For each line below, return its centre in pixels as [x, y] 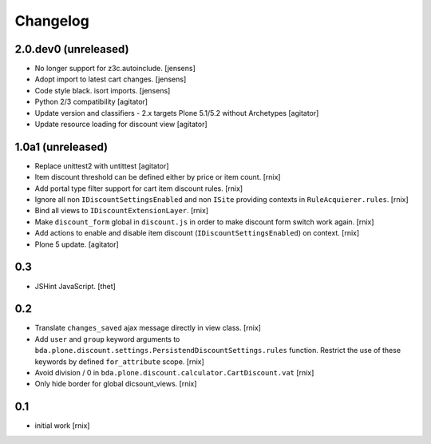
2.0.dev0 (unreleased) [72, 49]
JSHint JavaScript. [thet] [75, 286]
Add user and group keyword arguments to [107, 339]
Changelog [52, 21]
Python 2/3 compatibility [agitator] [91, 102]
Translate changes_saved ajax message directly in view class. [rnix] [148, 328]
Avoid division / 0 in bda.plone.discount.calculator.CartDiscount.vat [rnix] [174, 373]
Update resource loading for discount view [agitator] [121, 125]
